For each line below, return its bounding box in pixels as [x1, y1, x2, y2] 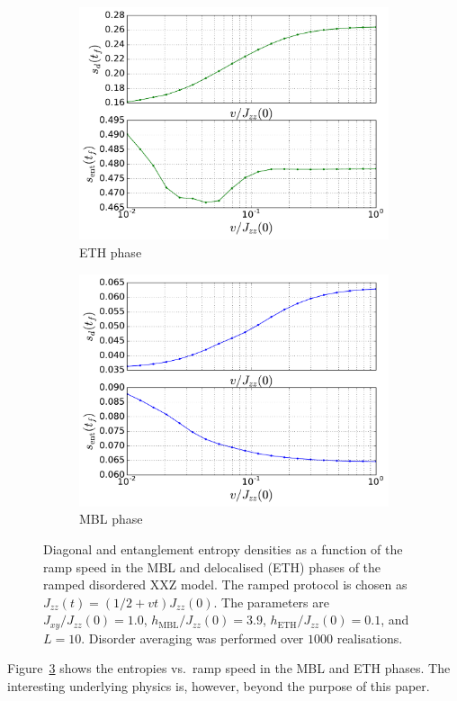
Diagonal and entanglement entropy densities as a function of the [43, 540, 403, 559]
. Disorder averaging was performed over [81, 628, 304, 647]
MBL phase [79, 509, 143, 528]
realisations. [336, 628, 403, 647]
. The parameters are [213, 592, 329, 611]
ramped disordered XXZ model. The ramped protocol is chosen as [43, 575, 408, 594]
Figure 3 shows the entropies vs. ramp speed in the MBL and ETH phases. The [7, 659, 451, 678]
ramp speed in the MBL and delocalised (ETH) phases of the [43, 557, 381, 576]
